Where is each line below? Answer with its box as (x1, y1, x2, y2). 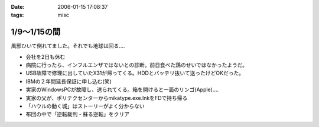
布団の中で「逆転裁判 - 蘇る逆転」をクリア (25, 111, 130, 118)
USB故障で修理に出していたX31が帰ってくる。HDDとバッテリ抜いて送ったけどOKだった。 (25, 69, 245, 76)
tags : (11, 12, 24, 19)
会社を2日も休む (25, 53, 66, 60)
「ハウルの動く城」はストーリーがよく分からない (25, 103, 145, 110)
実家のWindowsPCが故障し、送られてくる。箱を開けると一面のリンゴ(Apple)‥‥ (25, 86, 219, 93)
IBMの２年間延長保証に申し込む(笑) (25, 78, 112, 85)
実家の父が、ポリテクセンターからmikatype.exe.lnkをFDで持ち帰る (25, 94, 188, 101)
